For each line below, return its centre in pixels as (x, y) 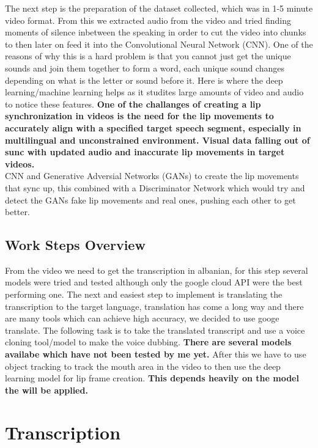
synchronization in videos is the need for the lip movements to (139, 116)
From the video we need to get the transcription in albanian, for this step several (157, 270)
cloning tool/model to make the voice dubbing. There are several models (148, 342)
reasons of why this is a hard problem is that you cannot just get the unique (148, 56)
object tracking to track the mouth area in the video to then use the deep (143, 366)
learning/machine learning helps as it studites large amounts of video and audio (154, 92)
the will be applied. (46, 390)
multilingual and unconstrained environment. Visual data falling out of (157, 140)
